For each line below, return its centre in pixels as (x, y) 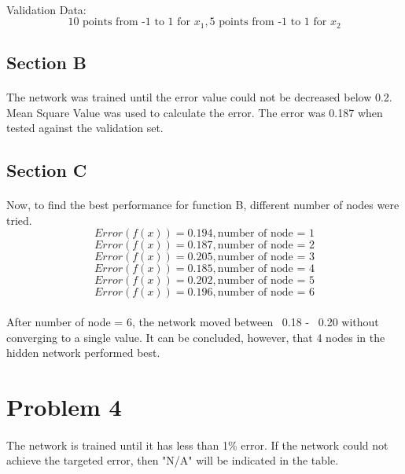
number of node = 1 (266, 234)
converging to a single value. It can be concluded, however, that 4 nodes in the (196, 337)
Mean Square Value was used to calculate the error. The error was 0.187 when (195, 112)
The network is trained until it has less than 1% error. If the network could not (197, 445)
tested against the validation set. (85, 128)
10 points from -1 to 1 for (129, 22)
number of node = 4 (266, 269)
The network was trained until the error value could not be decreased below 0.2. (199, 97)
